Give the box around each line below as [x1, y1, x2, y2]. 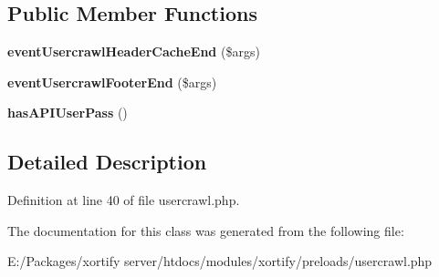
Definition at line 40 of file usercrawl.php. [7, 190, 240, 210]
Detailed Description [7, 148, 207, 176]
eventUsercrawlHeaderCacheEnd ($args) [7, 42, 260, 61]
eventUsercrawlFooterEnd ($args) [7, 72, 217, 91]
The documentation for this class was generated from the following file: [7, 221, 404, 240]
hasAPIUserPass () [7, 103, 128, 122]
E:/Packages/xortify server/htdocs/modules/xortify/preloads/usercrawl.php [7, 251, 433, 271]
